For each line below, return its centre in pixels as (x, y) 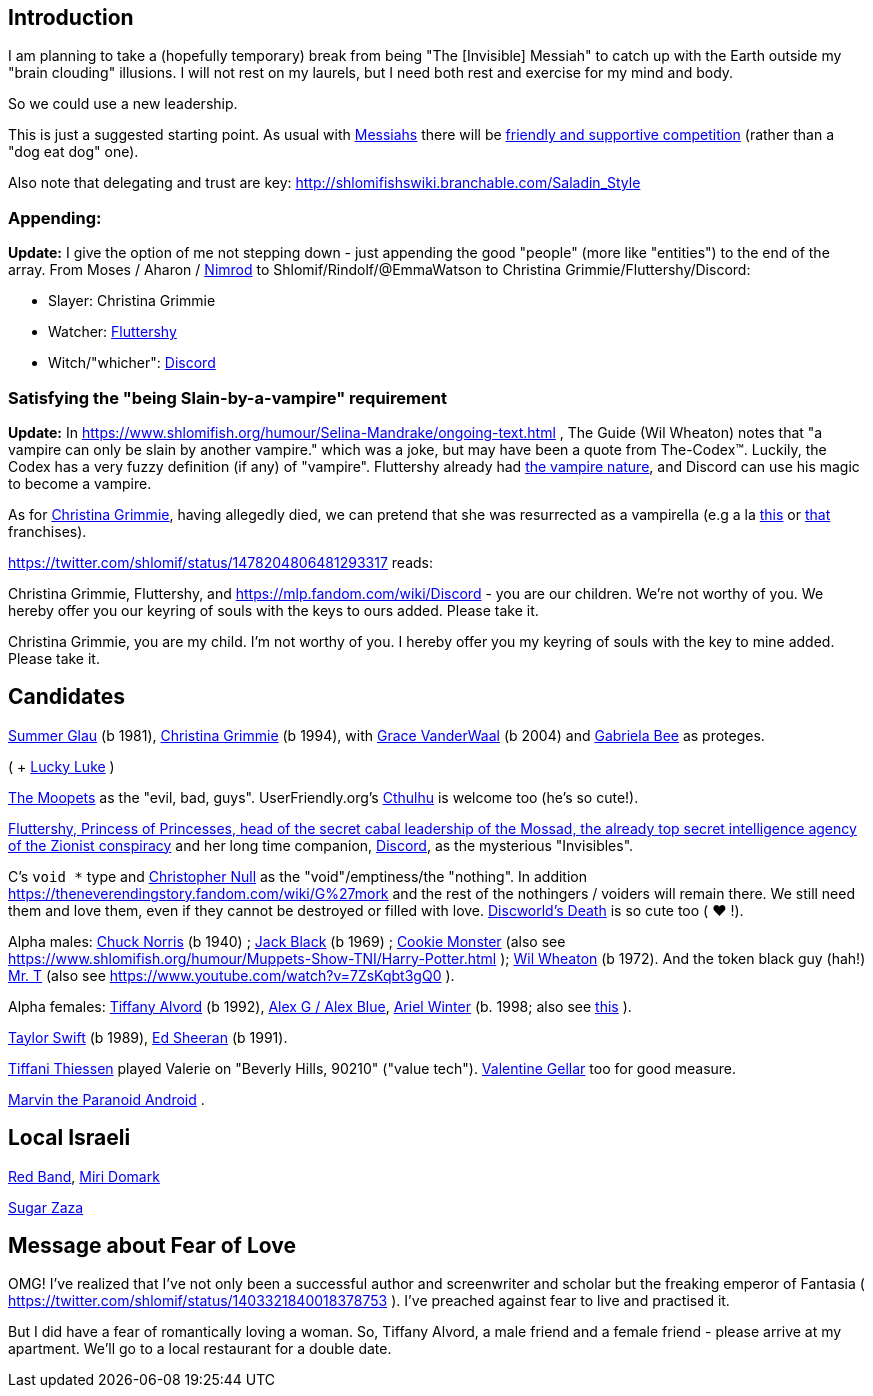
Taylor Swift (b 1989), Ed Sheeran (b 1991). (148, 1037)
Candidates (66, 697)
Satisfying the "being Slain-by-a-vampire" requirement (227, 397)
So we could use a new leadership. (123, 104)
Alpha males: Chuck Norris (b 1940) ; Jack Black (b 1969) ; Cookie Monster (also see (287, 941)
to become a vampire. (80, 483)
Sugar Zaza (46, 1207)
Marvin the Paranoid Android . (106, 1099)
